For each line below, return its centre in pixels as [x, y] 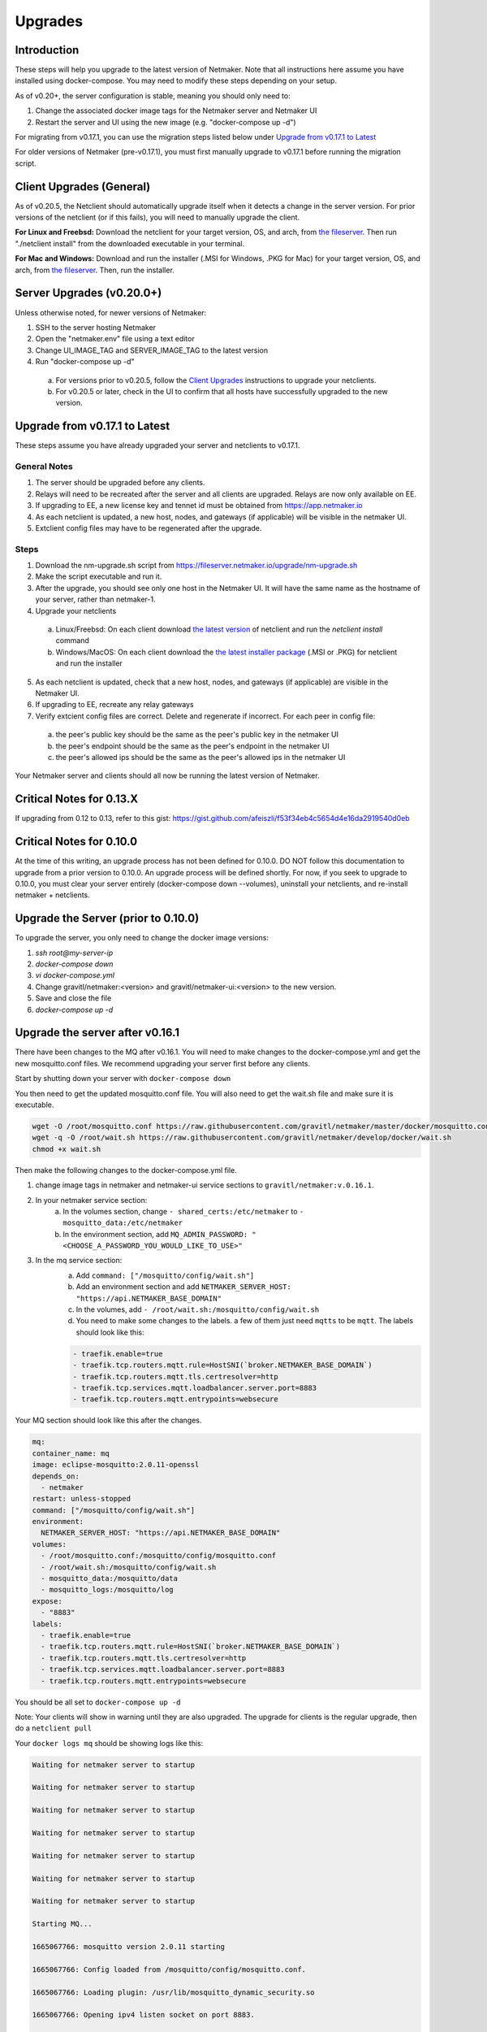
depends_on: [56, 1476]
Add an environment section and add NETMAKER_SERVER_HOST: [183, 1287]
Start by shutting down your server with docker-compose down [123, 1079]
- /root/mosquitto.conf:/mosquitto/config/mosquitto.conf [159, 1556]
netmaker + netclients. [53, 895]
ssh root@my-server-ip [74, 953]
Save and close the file [73, 998]
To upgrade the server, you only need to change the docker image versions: [142, 938]
